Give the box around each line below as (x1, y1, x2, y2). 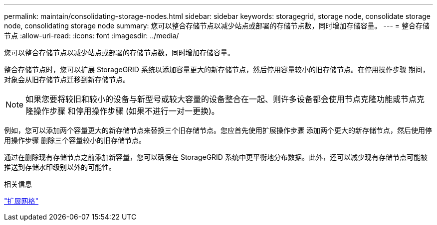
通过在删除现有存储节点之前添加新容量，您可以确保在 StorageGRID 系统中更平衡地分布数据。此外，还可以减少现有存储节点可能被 (4, 153, 428, 161)
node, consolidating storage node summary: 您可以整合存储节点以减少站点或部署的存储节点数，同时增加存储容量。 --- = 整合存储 (4, 21, 430, 30)
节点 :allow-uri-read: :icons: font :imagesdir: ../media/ (4, 31, 179, 40)
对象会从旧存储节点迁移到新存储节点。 (4, 75, 130, 84)
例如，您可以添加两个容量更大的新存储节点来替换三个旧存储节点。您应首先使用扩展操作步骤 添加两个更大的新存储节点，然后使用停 (4, 126, 432, 134)
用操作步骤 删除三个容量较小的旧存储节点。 (4, 136, 146, 144)
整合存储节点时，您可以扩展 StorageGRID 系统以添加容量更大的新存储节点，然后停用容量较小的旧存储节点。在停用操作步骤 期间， (4, 65, 430, 74)
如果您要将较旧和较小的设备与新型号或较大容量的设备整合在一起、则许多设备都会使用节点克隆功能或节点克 (25, 94, 425, 104)
